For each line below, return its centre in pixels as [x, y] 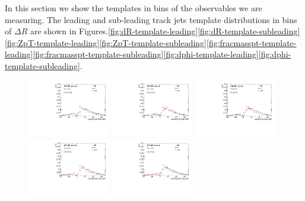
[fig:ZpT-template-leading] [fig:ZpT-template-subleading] [106, 42]
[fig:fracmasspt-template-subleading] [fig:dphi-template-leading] [146, 54]
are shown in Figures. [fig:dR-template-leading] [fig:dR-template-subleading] [165, 31]
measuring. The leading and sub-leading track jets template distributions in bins [151, 19]
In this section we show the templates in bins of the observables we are [134, 8]
